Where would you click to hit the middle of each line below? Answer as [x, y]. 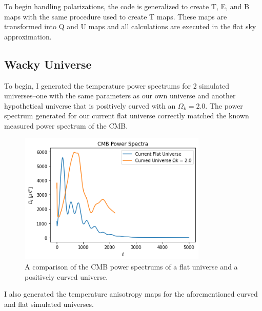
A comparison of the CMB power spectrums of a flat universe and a [131, 266]
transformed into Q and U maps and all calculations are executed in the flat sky [130, 26]
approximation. [28, 36]
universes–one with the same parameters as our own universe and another [120, 96]
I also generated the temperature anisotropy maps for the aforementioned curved [131, 294]
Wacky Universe [48, 64]
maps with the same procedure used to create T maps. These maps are [116, 16]
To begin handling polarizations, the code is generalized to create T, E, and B [127, 6]
